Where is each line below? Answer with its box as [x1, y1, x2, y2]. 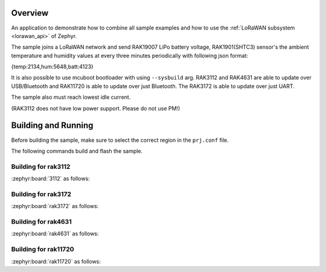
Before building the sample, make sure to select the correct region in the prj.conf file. [11, 136, 229, 144]
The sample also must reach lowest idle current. [11, 93, 131, 101]
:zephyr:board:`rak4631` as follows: [11, 230, 99, 238]
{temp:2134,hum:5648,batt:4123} [11, 63, 94, 71]
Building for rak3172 [11, 190, 72, 198]
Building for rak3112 [11, 162, 71, 171]
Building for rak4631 [11, 217, 72, 226]
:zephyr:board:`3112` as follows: [11, 175, 90, 182]
